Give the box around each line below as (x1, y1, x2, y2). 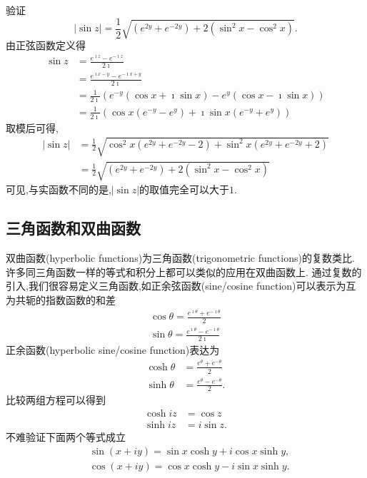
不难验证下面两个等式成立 (6, 429, 126, 444)
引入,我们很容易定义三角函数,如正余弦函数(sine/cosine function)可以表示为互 (6, 278, 356, 293)
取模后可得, (6, 120, 59, 135)
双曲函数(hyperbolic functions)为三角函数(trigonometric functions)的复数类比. (6, 250, 355, 265)
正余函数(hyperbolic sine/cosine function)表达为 (6, 342, 220, 357)
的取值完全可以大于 (139, 182, 230, 197)
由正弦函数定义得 (6, 38, 86, 53)
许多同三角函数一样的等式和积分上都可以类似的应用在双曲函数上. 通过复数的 (6, 264, 362, 279)
